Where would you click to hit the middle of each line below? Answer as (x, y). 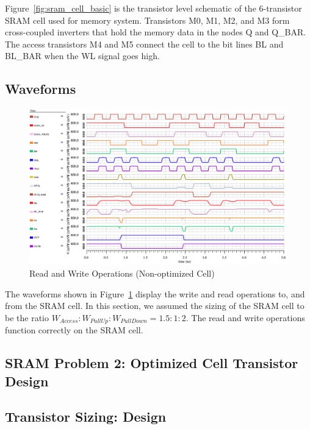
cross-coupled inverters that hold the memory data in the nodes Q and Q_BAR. (156, 32)
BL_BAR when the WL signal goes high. (82, 56)
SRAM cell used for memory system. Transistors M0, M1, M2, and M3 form (147, 20)
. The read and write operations (245, 317)
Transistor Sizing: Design (86, 417)
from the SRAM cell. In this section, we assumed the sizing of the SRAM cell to (155, 306)
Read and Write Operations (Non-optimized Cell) (122, 273)
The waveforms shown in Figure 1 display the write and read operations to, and (155, 293)
